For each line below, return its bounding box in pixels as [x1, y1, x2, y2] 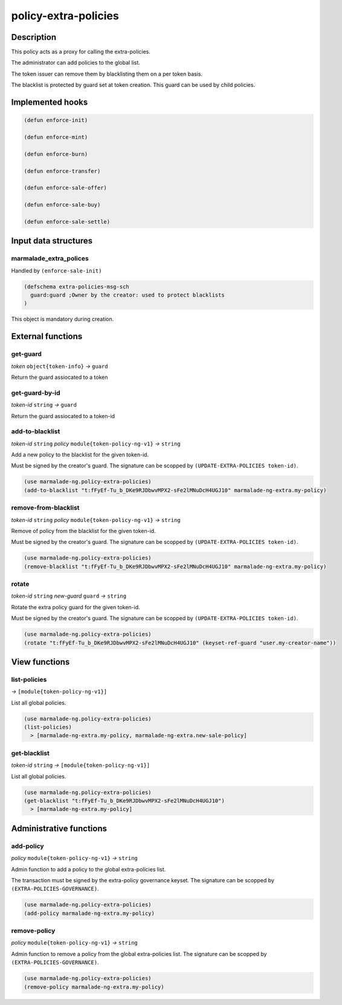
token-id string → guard [11, 401, 77, 409]
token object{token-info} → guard [11, 363, 108, 370]
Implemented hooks [11, 97, 88, 108]
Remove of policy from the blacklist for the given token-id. [11, 527, 156, 534]
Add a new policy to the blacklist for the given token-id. [11, 451, 149, 459]
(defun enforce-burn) [24, 150, 88, 157]
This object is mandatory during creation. [11, 315, 114, 323]
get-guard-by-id [11, 389, 60, 397]
